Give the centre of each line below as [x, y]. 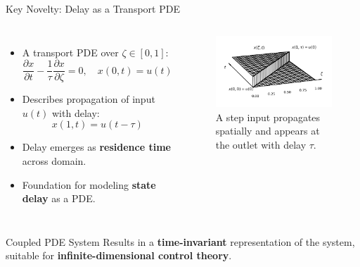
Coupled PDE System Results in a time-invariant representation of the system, [180, 241]
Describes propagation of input [89, 99]
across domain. [54, 161]
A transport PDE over [70, 52]
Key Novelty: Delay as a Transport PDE [93, 8]
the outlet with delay [261, 145]
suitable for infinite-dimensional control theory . [119, 255]
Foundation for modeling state [89, 184]
